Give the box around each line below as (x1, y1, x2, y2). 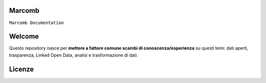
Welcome (9, 32, 39, 41)
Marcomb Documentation (9, 20, 64, 26)
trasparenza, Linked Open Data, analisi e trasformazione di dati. (9, 52, 138, 58)
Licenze (9, 65, 34, 73)
